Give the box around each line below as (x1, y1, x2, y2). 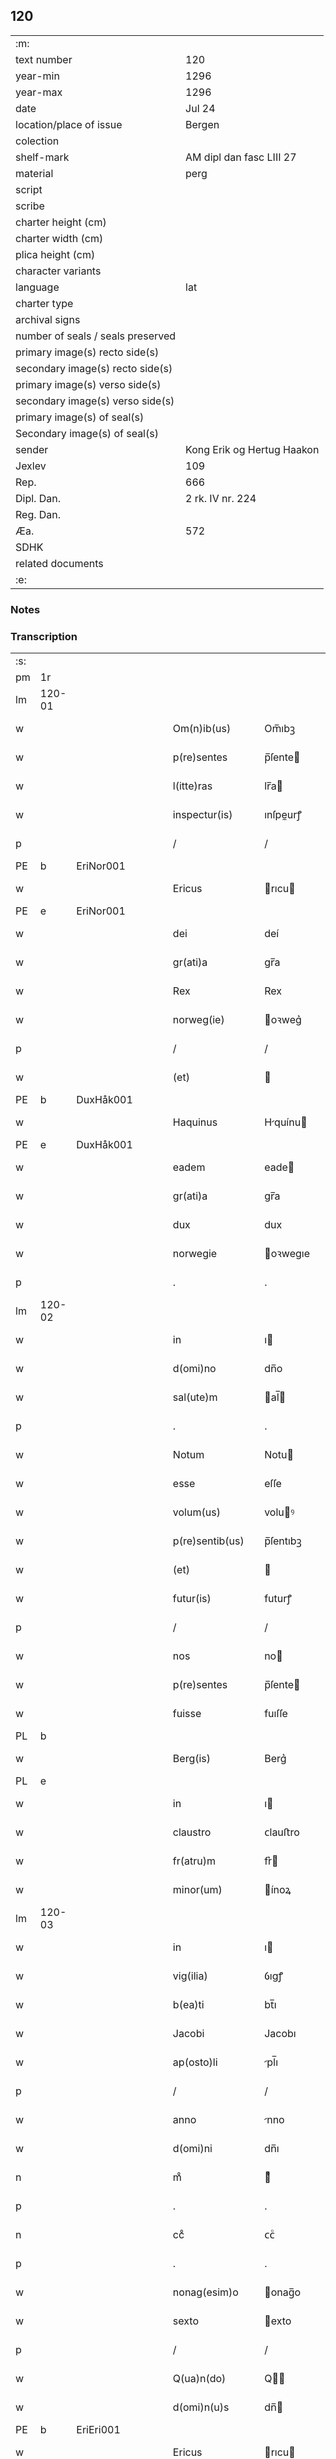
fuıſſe (264, 1707, 288, 1721)
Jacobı (264, 2027, 297, 2041)
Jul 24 (185, 101, 216, 115)
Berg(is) (172, 1752, 212, 1766)
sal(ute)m (172, 1390, 218, 1404)
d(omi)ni (172, 2142, 213, 2156)
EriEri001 (76, 2423, 121, 2437)
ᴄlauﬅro (264, 1825, 300, 1839)
